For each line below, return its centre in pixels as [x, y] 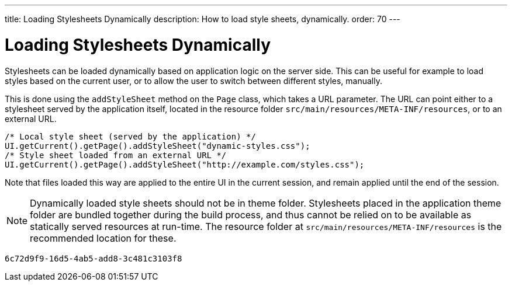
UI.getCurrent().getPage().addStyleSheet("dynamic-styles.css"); [158, 146]
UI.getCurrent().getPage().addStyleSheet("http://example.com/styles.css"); [185, 164]
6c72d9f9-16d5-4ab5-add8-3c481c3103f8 [94, 258]
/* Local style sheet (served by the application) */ [130, 136]
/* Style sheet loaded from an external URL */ [116, 155]
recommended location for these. [103, 238]
